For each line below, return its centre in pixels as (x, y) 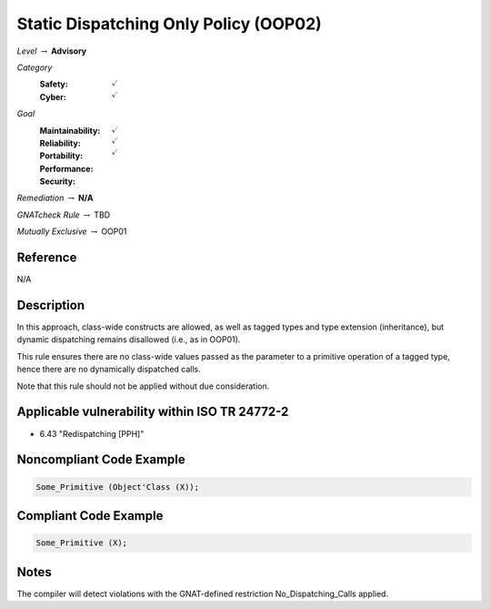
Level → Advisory (52, 51)
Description (51, 305)
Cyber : (53, 96)
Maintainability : (70, 130)
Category (35, 67)
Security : (58, 181)
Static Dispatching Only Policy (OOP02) (169, 24)
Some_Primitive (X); (81, 543)
